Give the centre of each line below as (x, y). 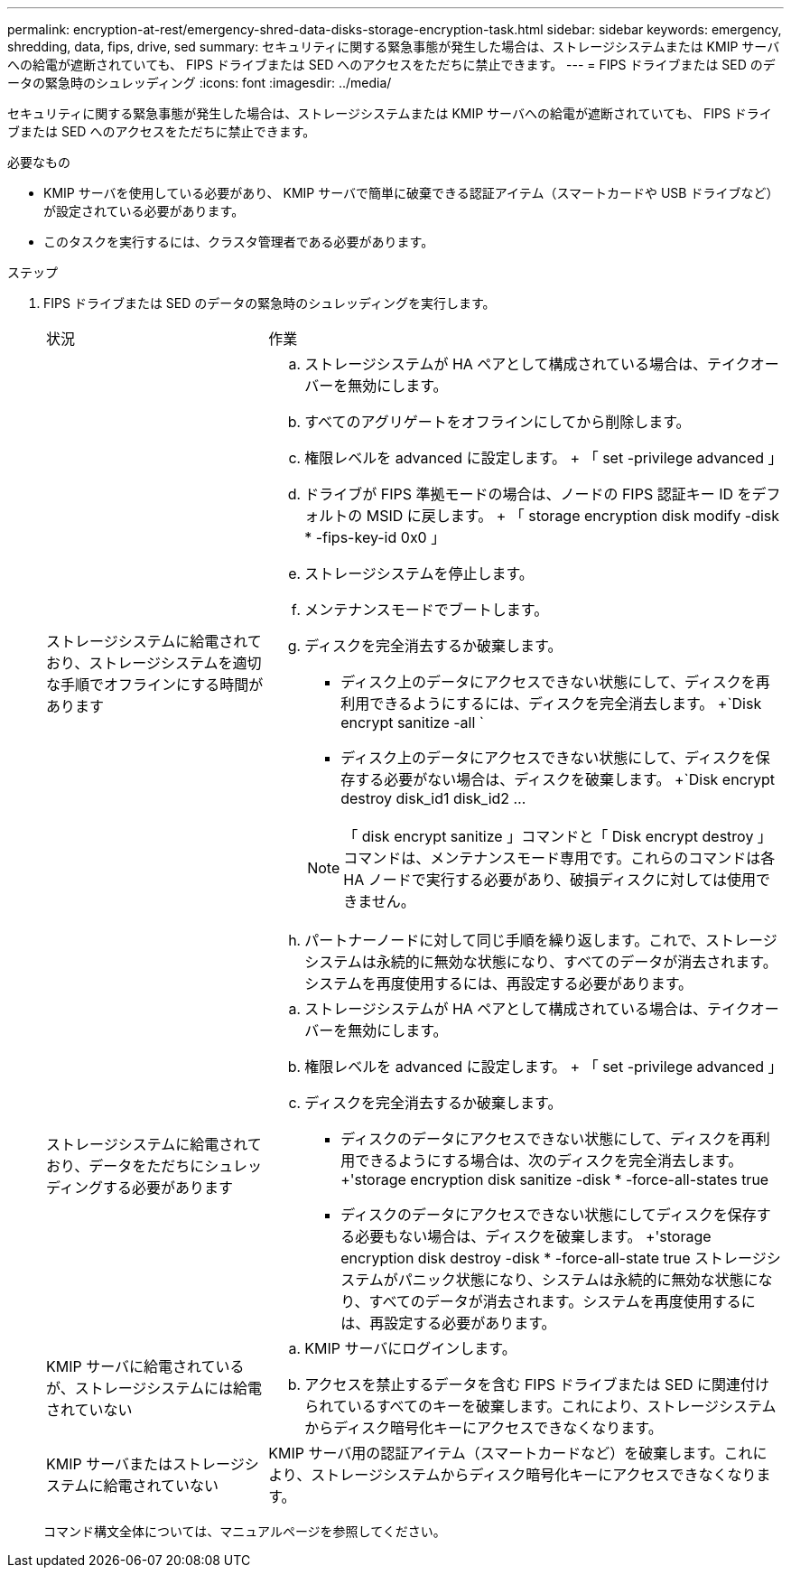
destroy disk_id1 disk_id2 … (433, 798)
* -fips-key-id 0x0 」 (375, 537)
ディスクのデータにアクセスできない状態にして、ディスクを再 (548, 1139)
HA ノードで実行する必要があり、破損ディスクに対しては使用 (550, 880)
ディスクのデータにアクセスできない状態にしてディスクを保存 (549, 1215)
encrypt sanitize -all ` (412, 722)
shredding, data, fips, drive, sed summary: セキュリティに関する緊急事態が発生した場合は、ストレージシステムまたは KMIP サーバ (394, 47)
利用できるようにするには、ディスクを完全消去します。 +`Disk (551, 704)
